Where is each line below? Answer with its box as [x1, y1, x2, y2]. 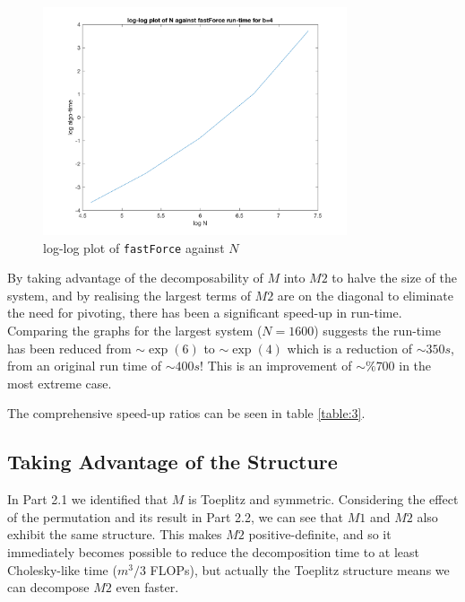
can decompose [7, 578, 90, 597]
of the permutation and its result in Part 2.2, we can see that [7, 507, 344, 526]
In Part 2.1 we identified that [7, 490, 168, 509]
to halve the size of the [332, 268, 457, 287]
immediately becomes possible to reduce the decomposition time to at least [7, 543, 420, 562]
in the [399, 356, 432, 375]
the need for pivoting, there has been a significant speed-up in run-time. [7, 303, 402, 322]
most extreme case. [7, 373, 112, 392]
